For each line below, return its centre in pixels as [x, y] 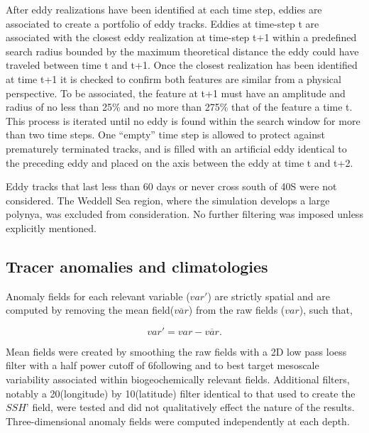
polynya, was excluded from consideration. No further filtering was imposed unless [184, 214]
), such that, [326, 310]
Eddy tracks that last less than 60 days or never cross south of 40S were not [171, 186]
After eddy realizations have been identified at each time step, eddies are [164, 9]
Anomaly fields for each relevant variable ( [98, 296]
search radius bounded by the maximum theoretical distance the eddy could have [182, 51]
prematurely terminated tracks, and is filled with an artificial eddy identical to [176, 148]
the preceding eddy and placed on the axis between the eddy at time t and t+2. [180, 162]
